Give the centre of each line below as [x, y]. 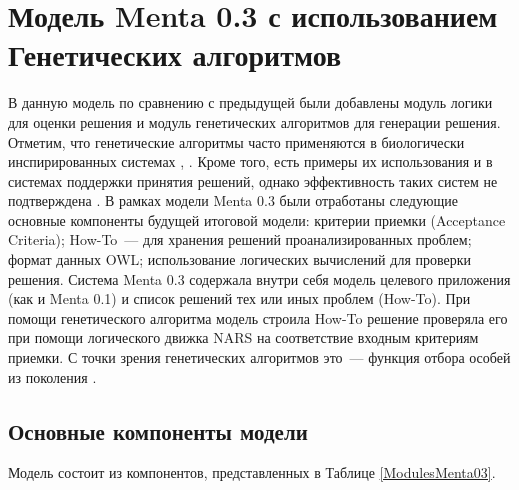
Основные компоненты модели [158, 430]
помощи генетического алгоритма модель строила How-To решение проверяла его [258, 317]
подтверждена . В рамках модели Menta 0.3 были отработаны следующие [233, 200]
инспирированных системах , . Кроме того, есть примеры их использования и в [250, 161]
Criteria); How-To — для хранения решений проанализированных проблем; [240, 239]
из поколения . [52, 376]
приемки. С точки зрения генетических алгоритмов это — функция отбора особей [259, 357]
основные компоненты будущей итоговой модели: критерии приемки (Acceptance [257, 219]
